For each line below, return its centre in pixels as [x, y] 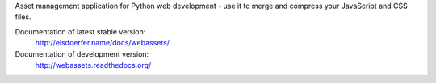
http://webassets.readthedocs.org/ [93, 65]
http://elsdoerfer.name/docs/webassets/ [102, 43]
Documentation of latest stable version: [80, 31]
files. [23, 17]
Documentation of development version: [82, 54]
